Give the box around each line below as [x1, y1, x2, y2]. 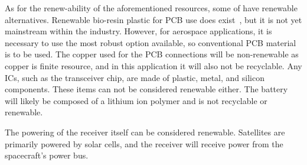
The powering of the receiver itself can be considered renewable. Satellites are [5, 125, 285, 138]
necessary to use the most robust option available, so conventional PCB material [5, 36, 296, 48]
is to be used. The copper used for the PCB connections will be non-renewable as [5, 48, 299, 60]
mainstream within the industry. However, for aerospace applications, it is [5, 25, 272, 37]
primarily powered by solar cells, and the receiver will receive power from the [5, 137, 283, 150]
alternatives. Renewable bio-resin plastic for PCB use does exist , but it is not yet [5, 13, 302, 25]
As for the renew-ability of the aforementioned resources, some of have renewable [5, 2, 298, 14]
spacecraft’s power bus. [5, 149, 89, 161]
